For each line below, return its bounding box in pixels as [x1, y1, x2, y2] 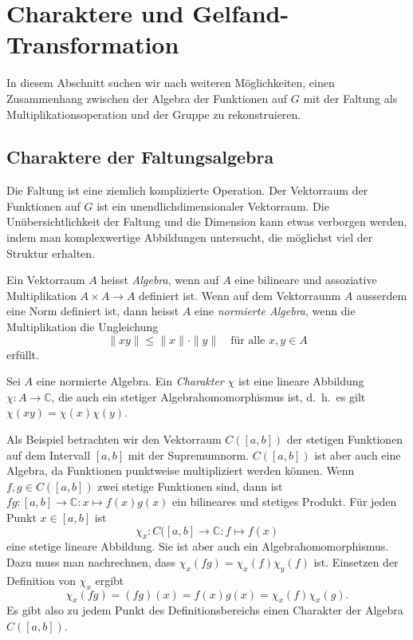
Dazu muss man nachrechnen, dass [6, 553, 176, 570]
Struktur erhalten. [6, 244, 95, 261]
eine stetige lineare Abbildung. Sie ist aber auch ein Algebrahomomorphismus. [6, 538, 389, 555]
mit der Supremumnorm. [128, 446, 250, 463]
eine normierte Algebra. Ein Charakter [36, 373, 224, 389]
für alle [230, 334, 265, 346]
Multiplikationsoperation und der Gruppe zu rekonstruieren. [6, 105, 301, 122]
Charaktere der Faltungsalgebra [6, 144, 274, 169]
